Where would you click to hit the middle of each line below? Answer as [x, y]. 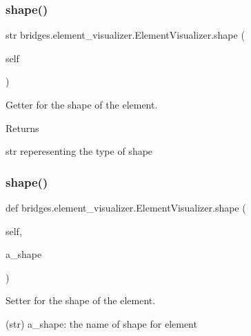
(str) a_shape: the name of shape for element [101, 323]
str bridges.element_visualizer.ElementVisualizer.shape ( [125, 35]
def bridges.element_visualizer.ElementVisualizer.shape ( [126, 207]
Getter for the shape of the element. [82, 104]
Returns [22, 128]
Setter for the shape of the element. [81, 300]
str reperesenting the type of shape [79, 151]
